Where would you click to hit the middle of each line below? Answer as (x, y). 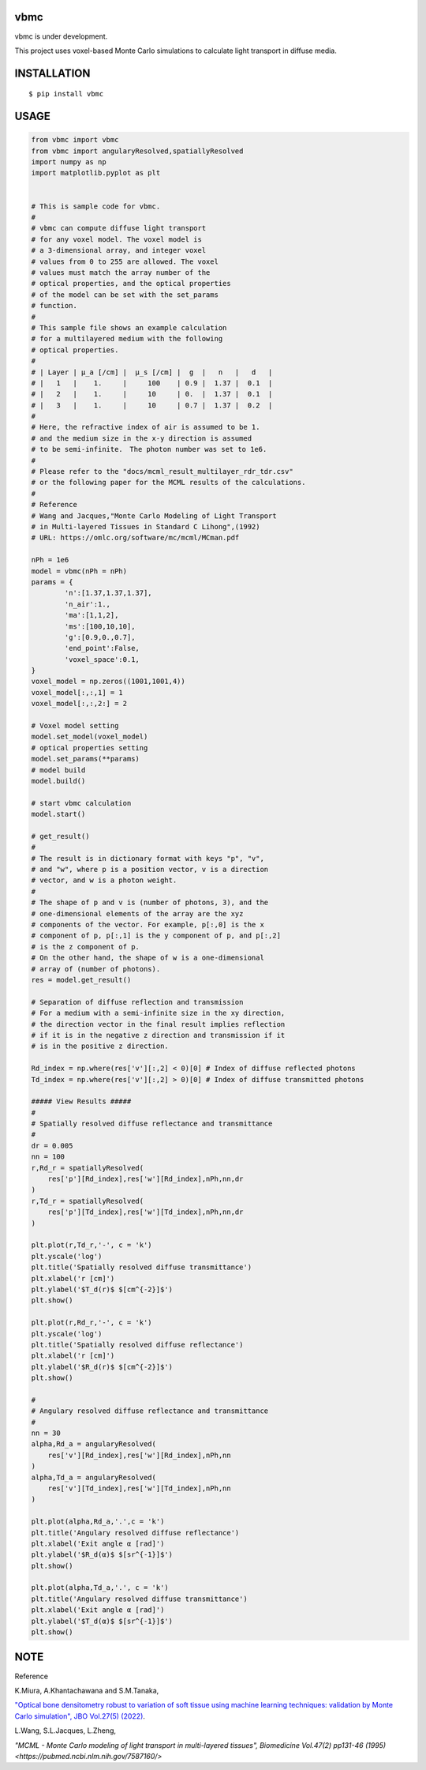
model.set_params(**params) (85, 759)
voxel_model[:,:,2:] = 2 (79, 704)
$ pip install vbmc (66, 94)
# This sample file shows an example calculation (129, 327)
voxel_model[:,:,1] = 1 (77, 692)
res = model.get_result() (81, 980)
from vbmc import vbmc (75, 140)
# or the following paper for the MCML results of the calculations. (168, 483)
